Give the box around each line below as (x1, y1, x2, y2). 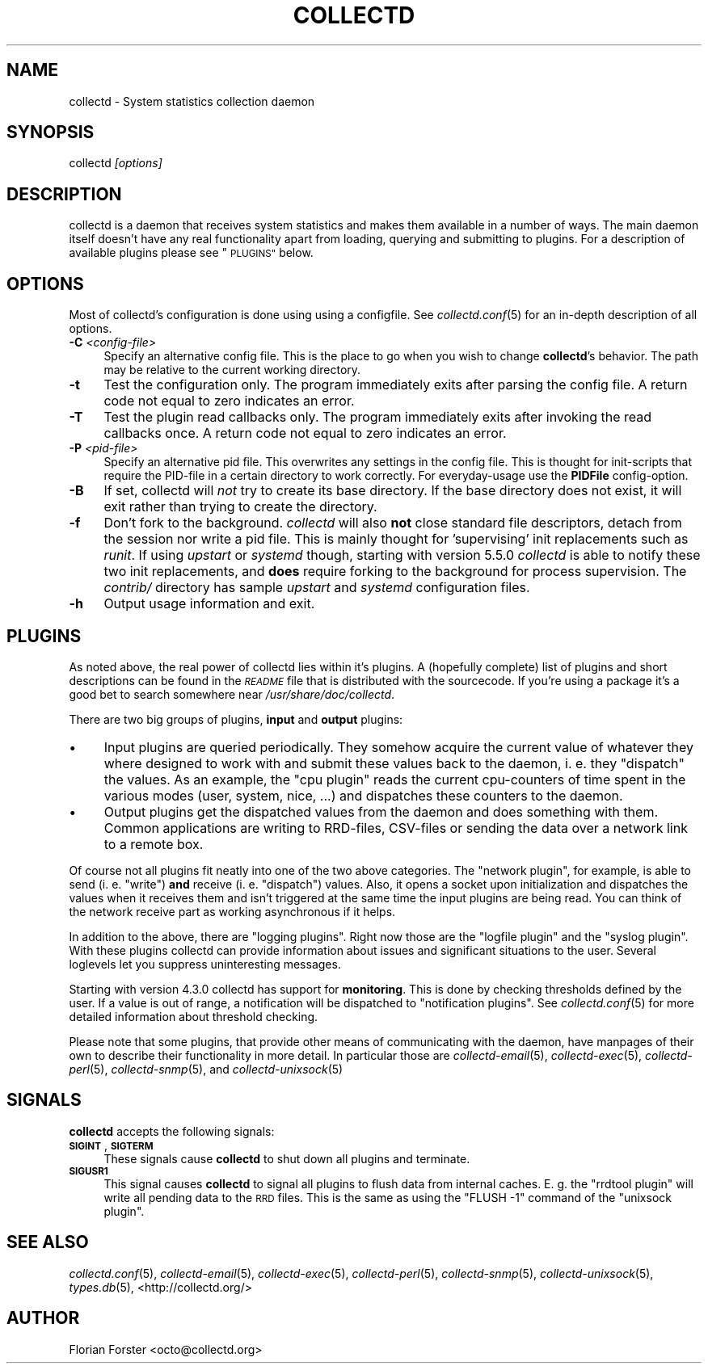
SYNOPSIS (6, 122, 95, 143)
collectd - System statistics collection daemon (69, 94, 315, 108)
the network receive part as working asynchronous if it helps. (69, 904, 396, 918)
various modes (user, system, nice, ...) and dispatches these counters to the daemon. (103, 787, 623, 804)
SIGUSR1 (69, 1165, 108, 1177)
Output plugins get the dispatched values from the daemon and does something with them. (103, 803, 659, 820)
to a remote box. (103, 835, 204, 852)
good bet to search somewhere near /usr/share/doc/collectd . (69, 687, 395, 701)
